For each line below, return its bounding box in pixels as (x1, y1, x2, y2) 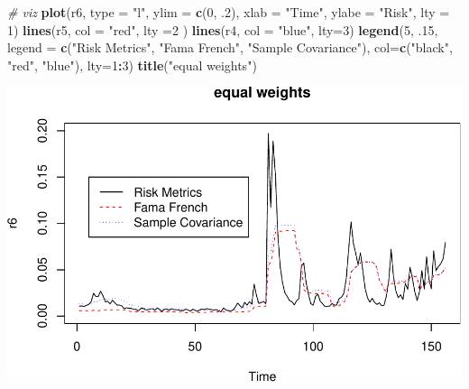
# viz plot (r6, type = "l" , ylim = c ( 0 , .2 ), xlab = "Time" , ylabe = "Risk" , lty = (7, 3, 450, 21)
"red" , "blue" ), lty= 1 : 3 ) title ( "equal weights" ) (7, 55, 257, 74)
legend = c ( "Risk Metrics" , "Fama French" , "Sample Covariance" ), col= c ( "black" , (7, 38, 453, 57)
